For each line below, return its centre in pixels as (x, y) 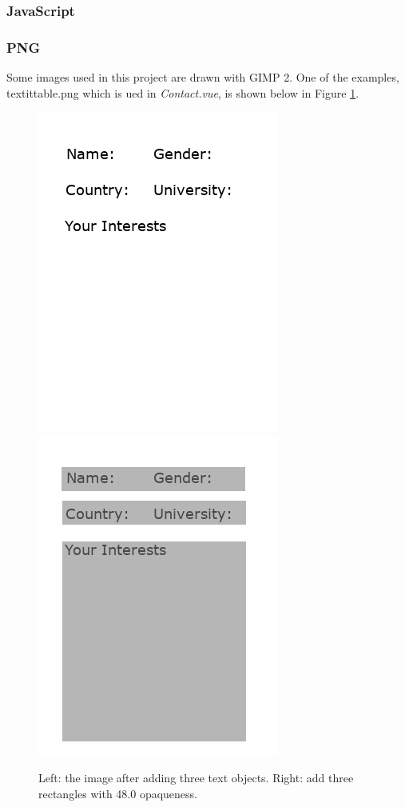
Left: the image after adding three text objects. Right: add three (196, 778)
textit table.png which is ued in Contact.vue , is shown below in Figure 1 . (183, 92)
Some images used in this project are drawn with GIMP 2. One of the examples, (203, 77)
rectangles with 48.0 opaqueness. (118, 794)
